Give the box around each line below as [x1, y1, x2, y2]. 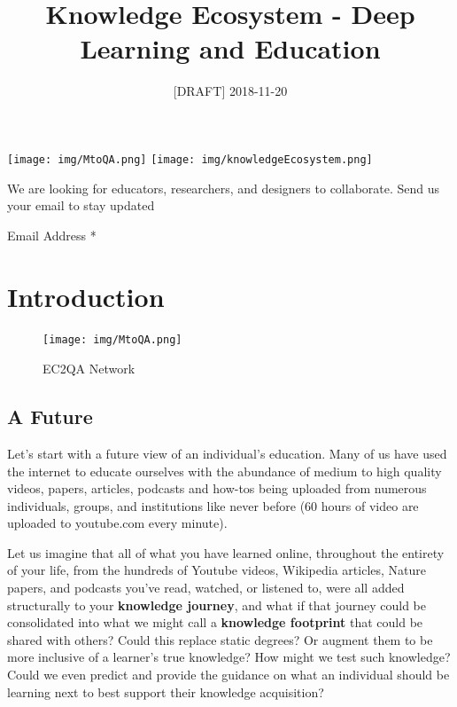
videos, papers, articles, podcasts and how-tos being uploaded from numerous [7, 479, 427, 498]
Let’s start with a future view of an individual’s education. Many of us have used [7, 444, 447, 462]
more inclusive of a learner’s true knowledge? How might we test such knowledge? [7, 648, 451, 666]
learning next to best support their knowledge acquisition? [7, 682, 324, 701]
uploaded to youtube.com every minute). [7, 514, 228, 532]
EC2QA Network [43, 359, 136, 378]
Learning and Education [80, 30, 381, 67]
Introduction [7, 278, 165, 314]
